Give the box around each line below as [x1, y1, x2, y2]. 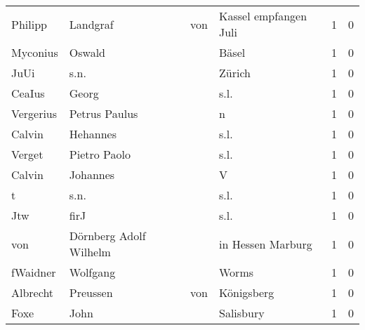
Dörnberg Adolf [69, 227, 146, 244]
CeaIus [11, 85, 45, 101]
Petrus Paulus [69, 105, 138, 121]
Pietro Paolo [69, 146, 131, 162]
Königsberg [219, 284, 274, 301]
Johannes [69, 166, 115, 183]
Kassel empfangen [219, 8, 307, 24]
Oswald [69, 44, 105, 60]
